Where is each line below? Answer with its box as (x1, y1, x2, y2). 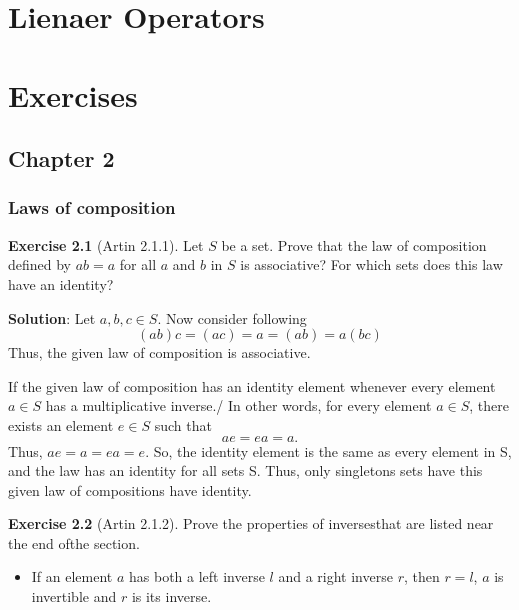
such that (154, 414, 212, 435)
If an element (31, 566, 113, 587)
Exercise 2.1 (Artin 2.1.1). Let (8, 234, 204, 255)
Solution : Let (8, 307, 96, 328)
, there (469, 395, 510, 416)
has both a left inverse (129, 566, 265, 587)
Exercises (8, 74, 138, 115)
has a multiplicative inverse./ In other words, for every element (45, 395, 432, 416)
